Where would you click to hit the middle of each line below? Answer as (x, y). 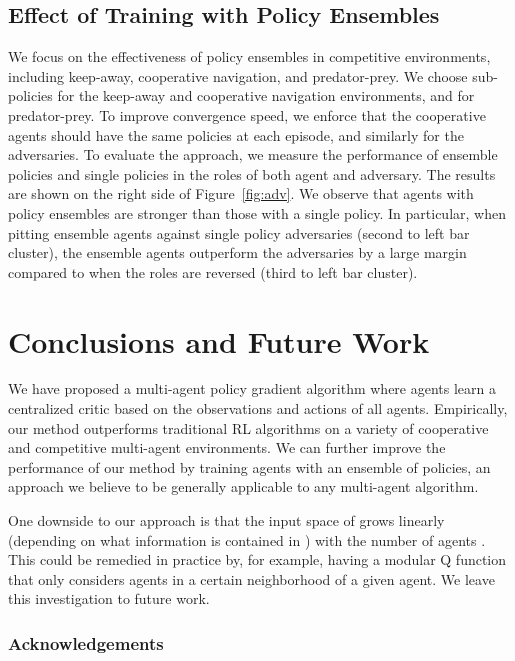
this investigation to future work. (109, 598)
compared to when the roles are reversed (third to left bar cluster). (213, 271)
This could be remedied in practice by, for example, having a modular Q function (257, 559)
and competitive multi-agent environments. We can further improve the (227, 447)
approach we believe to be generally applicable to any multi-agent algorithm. (243, 486)
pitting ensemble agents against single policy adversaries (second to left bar (239, 232)
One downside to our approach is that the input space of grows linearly (226, 520)
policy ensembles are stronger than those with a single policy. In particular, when (257, 212)
